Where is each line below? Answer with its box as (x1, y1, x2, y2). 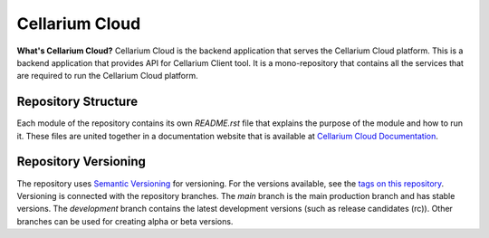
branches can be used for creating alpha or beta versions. (16, 215, 234, 226)
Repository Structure (16, 94, 139, 109)
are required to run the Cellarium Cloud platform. (16, 71, 198, 81)
